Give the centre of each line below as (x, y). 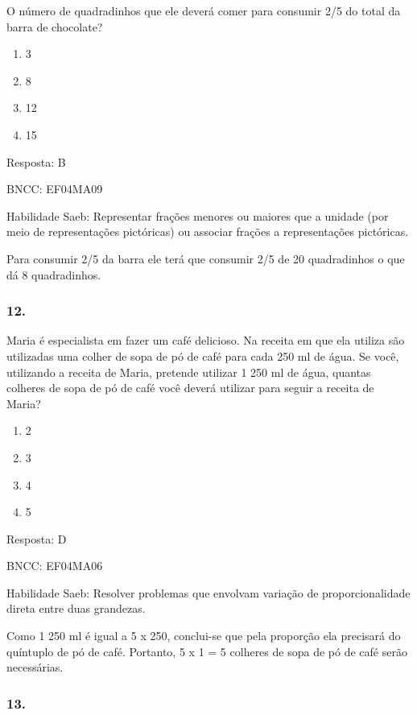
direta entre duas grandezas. (76, 608)
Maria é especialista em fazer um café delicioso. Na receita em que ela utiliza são (206, 340)
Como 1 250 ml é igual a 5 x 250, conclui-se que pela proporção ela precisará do (204, 636)
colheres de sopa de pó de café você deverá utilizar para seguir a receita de (190, 388)
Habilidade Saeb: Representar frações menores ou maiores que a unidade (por (198, 215)
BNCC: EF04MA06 (55, 566)
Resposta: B (36, 161)
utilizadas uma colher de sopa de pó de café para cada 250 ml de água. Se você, (203, 355)
